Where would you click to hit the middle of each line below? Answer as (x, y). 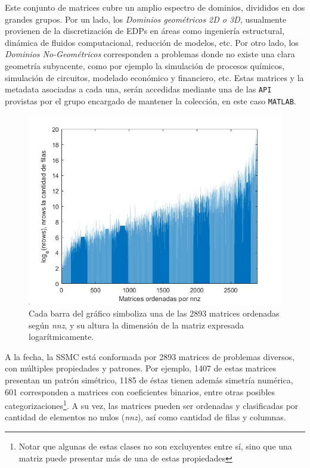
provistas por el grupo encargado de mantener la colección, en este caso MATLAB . (151, 100)
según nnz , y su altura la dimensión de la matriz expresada (137, 325)
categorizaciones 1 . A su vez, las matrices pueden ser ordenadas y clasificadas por (152, 405)
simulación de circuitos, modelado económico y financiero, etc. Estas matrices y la (154, 77)
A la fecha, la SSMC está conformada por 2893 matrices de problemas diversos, (150, 356)
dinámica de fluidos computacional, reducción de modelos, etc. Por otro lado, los (152, 42)
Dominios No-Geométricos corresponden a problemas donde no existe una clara (150, 54)
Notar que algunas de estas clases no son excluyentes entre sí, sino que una (155, 446)
